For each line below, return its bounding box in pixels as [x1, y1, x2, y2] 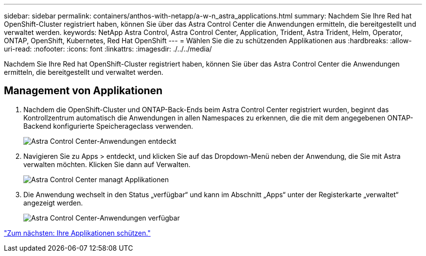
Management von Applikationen [4, 85, 163, 97]
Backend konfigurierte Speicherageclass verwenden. [23, 121, 194, 130]
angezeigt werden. [23, 198, 83, 207]
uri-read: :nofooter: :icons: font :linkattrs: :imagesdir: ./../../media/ [4, 45, 212, 53]
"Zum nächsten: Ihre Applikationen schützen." [4, 228, 151, 237]
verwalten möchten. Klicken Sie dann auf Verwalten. [23, 160, 191, 169]
